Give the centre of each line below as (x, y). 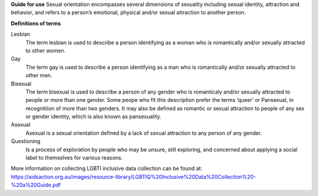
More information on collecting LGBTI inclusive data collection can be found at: (107, 168)
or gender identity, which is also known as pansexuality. (93, 117)
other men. (39, 75)
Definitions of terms (36, 23)
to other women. (46, 51)
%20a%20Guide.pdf (36, 185)
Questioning (26, 141)
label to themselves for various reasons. (74, 158)
